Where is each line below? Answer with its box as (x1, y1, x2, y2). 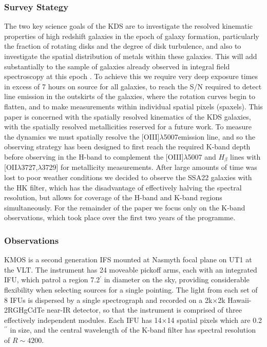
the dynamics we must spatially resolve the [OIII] (4, 131, 160, 142)
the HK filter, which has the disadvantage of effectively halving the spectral (4, 182, 242, 192)
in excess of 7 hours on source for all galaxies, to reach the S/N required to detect (4, 81, 262, 91)
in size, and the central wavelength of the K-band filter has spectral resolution (10, 324, 256, 335)
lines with (230, 151, 261, 162)
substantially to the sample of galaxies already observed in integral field (4, 61, 230, 71)
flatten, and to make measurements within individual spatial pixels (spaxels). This (4, 101, 263, 111)
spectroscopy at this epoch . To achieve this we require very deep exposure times (4, 71, 258, 82)
